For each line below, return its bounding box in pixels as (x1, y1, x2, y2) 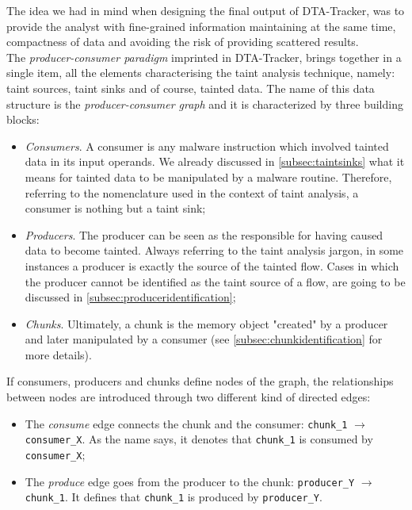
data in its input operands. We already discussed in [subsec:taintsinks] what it (25, 153, 405, 170)
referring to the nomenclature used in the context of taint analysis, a (25, 184, 359, 201)
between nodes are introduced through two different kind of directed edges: (6, 389, 371, 405)
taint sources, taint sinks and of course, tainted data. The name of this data (6, 79, 375, 96)
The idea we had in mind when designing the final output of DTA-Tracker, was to (6, 2, 405, 18)
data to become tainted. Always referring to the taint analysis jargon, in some (25, 242, 404, 259)
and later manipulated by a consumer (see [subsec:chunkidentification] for (25, 331, 383, 347)
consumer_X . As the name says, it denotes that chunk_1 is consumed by (25, 431, 373, 447)
